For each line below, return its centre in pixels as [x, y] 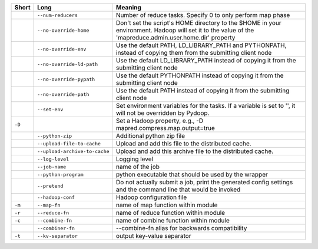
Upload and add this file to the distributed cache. [183, 143]
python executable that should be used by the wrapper [192, 175]
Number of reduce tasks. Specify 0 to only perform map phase [203, 15]
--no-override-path [63, 94]
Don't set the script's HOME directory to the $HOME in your [199, 23]
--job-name [52, 167]
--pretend [50, 186]
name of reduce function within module [170, 213]
